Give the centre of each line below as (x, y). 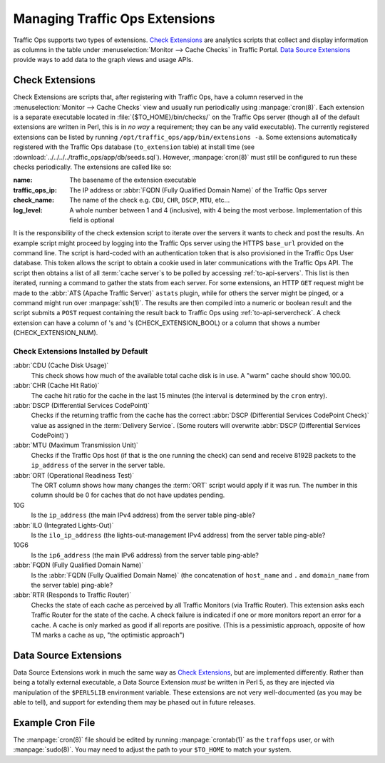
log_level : (28, 210)
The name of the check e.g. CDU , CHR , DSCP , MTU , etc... (150, 200)
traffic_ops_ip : (35, 190)
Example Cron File (54, 723)
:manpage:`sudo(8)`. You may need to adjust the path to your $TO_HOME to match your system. (152, 749)
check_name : (34, 200)
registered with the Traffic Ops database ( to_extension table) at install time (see (134, 147)
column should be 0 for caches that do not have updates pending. (128, 495)
